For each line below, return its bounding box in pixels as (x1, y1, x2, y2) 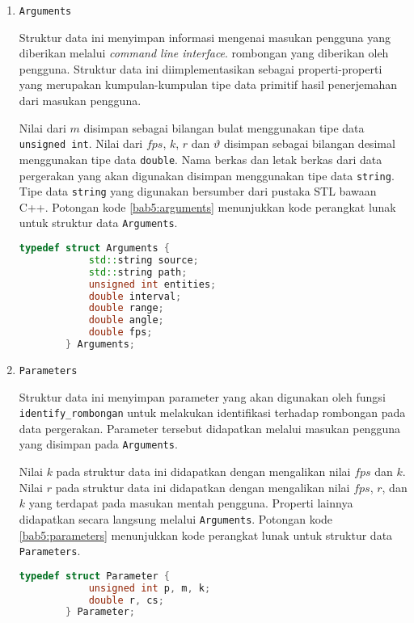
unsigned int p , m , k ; (88, 582, 211, 594)
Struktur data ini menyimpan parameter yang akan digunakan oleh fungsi (19, 388, 386, 405)
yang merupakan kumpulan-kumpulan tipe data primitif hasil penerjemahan (19, 76, 398, 93)
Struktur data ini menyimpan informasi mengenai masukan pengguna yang (19, 28, 391, 45)
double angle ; (88, 314, 164, 326)
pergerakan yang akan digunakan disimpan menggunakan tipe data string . (19, 166, 395, 183)
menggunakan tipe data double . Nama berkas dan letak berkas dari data (19, 150, 382, 167)
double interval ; (88, 290, 182, 302)
